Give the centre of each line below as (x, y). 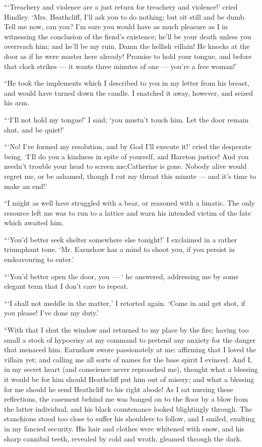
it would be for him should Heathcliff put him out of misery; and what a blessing (129, 379)
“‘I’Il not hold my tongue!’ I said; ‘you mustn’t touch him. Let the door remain (126, 119)
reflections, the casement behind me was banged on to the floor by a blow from (126, 399)
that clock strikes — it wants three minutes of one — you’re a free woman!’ (121, 66)
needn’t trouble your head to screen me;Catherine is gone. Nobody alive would (125, 166)
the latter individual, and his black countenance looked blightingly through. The (128, 408)
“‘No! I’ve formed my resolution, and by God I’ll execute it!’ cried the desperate (128, 146)
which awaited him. (34, 222)
